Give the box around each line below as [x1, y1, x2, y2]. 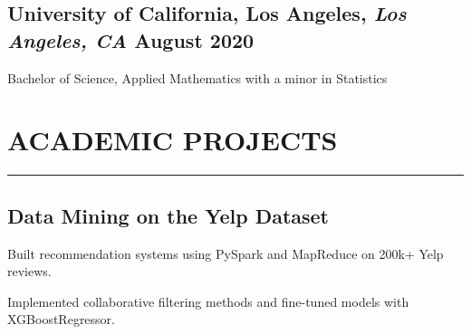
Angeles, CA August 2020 [7, 25, 255, 53]
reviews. [7, 262, 52, 281]
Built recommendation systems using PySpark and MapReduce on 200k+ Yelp [7, 243, 444, 262]
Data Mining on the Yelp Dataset [7, 201, 330, 229]
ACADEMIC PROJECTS [7, 121, 338, 158]
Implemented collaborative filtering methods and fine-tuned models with [7, 291, 409, 310]
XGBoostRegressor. [7, 310, 115, 329]
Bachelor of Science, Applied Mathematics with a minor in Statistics [7, 68, 388, 87]
